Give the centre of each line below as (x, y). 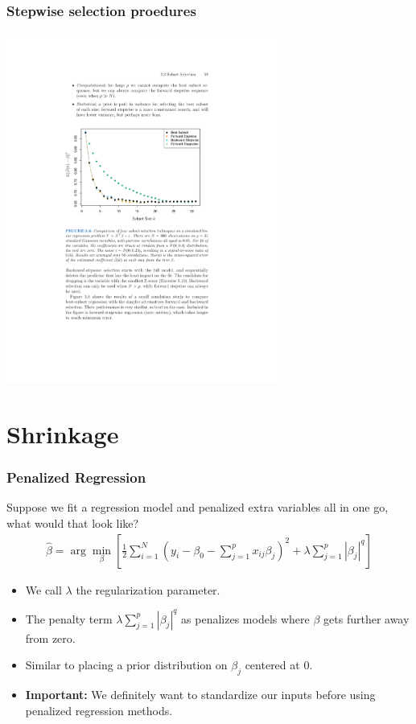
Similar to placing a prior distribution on (126, 665)
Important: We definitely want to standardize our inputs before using (200, 695)
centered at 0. (279, 665)
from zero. (50, 638)
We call (43, 589)
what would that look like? (73, 522)
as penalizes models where (245, 618)
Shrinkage (63, 433)
